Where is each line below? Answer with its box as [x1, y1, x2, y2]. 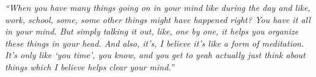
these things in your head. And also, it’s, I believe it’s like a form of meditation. [5, 36, 304, 49]
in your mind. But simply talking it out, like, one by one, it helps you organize [5, 25, 299, 38]
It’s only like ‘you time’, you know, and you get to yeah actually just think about [5, 49, 306, 61]
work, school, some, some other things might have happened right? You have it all [5, 13, 310, 25]
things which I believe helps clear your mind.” [5, 60, 174, 73]
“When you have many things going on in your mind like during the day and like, [5, 1, 310, 13]
